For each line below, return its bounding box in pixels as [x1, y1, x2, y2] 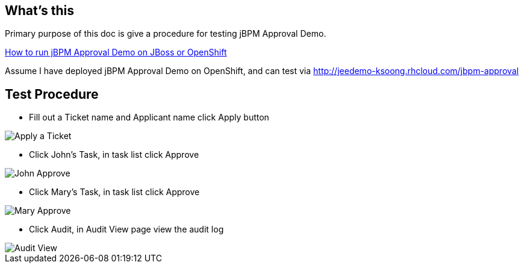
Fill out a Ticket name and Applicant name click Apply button [29, 112, 269, 123]
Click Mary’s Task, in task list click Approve [29, 187, 200, 198]
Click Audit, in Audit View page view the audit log [29, 224, 224, 235]
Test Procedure [5, 86, 99, 102]
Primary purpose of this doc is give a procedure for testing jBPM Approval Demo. [5, 28, 326, 39]
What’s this [5, 3, 75, 18]
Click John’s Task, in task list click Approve [29, 149, 199, 160]
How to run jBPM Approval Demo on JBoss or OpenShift [5, 47, 227, 58]
